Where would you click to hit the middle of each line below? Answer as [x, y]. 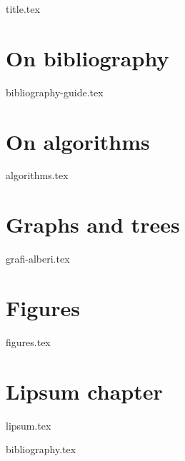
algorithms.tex [37, 175]
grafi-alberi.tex [38, 259]
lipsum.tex [29, 425]
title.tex [23, 9]
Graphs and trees [93, 224]
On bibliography [87, 57]
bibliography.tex [41, 449]
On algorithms [78, 141]
